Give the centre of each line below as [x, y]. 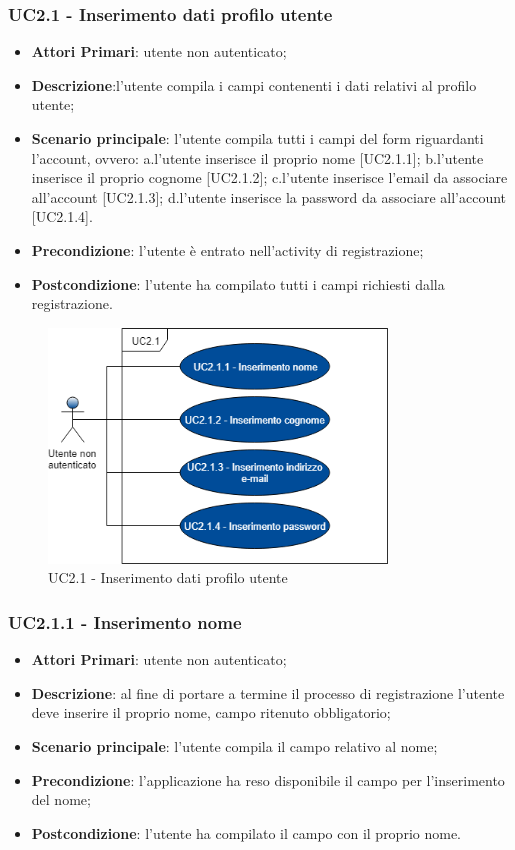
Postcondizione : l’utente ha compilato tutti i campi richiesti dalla [238, 283]
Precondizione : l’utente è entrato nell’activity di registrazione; [227, 249]
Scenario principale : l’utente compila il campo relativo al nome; [234, 746]
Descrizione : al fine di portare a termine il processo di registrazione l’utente [268, 692]
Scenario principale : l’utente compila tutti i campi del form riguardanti [257, 138]
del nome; [61, 799]
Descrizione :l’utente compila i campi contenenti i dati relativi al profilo [254, 84]
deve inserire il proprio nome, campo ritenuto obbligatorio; [211, 712]
